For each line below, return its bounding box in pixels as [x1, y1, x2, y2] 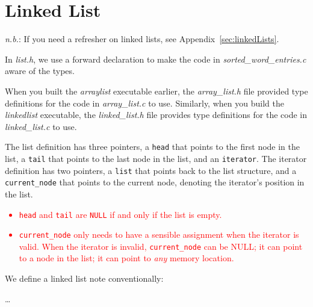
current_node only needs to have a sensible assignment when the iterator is [19, 228, 299, 241]
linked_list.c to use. [5, 120, 77, 132]
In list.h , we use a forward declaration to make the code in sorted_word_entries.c [5, 52, 306, 65]
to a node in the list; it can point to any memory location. [19, 252, 234, 264]
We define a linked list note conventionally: [5, 272, 164, 285]
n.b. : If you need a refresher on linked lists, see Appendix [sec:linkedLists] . [5, 33, 279, 45]
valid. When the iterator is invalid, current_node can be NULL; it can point [19, 240, 303, 252]
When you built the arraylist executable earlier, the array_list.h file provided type [5, 84, 308, 97]
